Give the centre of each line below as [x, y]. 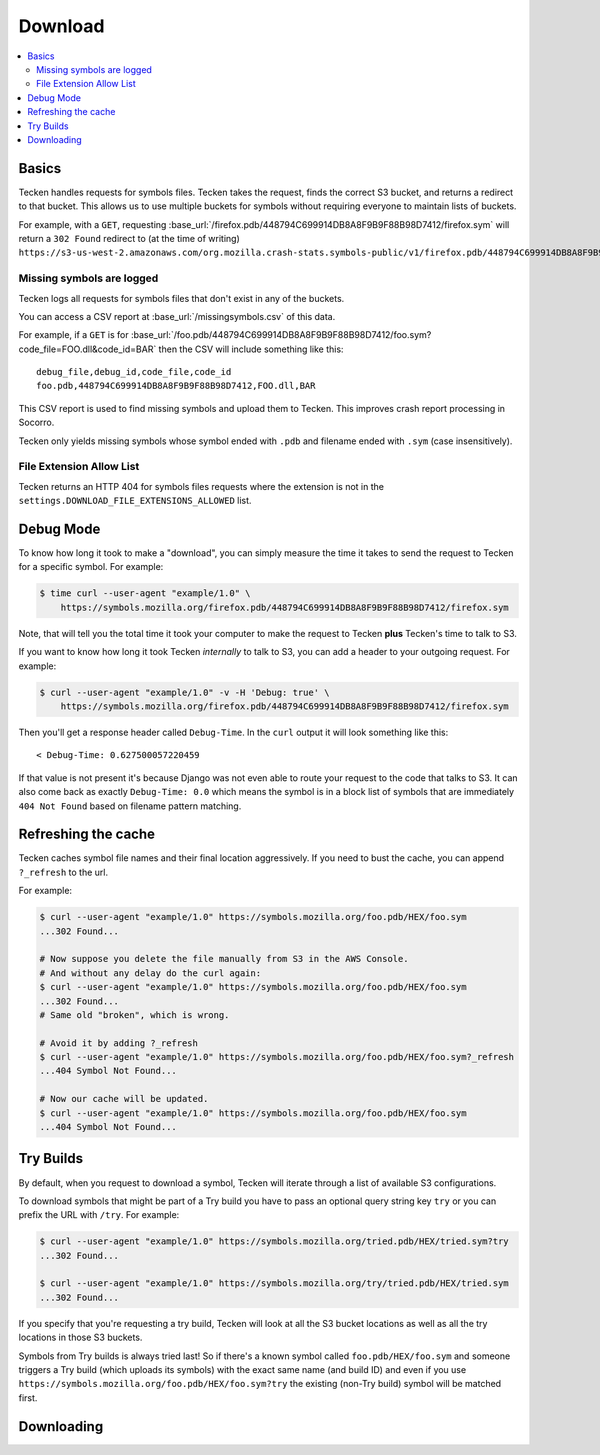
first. [28, 1397]
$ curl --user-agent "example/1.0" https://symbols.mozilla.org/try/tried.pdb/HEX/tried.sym [274, 1283]
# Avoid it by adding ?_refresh [119, 1043]
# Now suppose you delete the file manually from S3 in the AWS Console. [224, 959]
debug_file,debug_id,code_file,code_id [134, 372]
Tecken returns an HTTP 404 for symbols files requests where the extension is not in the [201, 486]
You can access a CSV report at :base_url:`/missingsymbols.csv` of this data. [177, 316]
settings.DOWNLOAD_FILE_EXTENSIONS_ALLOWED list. [135, 501]
